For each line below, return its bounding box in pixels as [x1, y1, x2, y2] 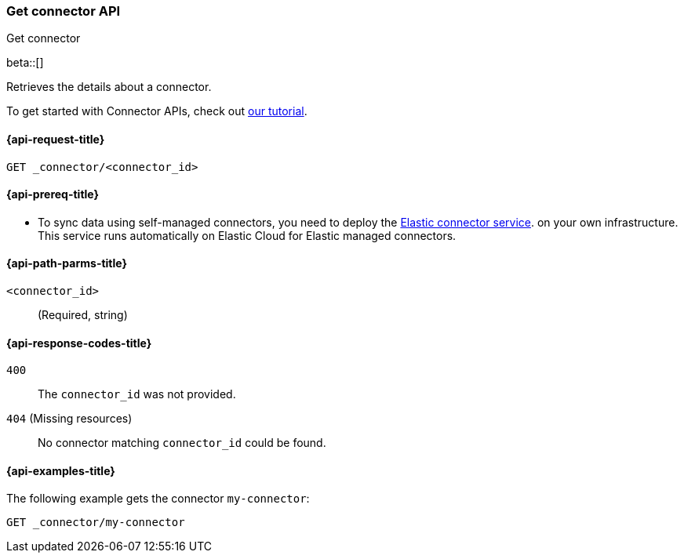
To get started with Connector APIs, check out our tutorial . [6, 104, 307, 118]
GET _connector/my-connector [6, 516, 185, 529]
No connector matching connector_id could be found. [38, 436, 326, 450]
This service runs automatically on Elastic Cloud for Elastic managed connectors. [38, 228, 457, 242]
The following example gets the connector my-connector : [6, 492, 310, 506]
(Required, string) [38, 308, 128, 322]
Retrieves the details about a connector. [6, 80, 212, 94]
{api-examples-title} [6, 463, 115, 477]
